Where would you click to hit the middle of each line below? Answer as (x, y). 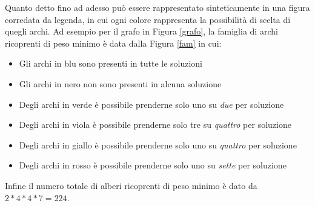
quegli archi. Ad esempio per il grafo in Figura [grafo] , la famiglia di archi (141, 31)
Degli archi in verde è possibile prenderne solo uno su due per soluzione (151, 104)
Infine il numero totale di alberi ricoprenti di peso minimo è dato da (131, 185)
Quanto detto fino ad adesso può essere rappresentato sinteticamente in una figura (157, 7)
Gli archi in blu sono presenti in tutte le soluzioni (111, 63)
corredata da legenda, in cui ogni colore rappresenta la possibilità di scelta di (148, 19)
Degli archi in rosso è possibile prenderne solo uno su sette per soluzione (153, 165)
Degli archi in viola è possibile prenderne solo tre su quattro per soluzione (155, 125)
